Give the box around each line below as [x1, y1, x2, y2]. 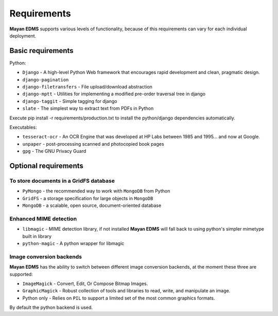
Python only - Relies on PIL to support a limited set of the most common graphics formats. [22, 295, 215, 301]
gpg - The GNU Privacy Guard [22, 148, 86, 154]
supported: [9, 271, 33, 277]
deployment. [9, 32, 36, 39]
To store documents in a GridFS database [9, 177, 115, 184]
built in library [22, 233, 51, 239]
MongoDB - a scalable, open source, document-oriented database [22, 202, 162, 208]
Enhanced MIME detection [9, 215, 77, 222]
